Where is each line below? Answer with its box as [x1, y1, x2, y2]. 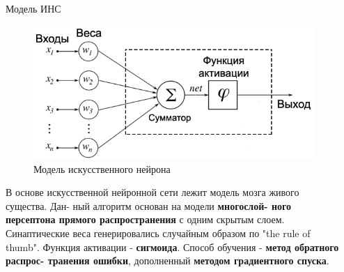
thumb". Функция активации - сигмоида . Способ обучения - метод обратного [6, 239, 339, 254]
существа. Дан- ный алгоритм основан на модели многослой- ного [6, 198, 292, 213]
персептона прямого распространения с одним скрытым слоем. [6, 212, 285, 227]
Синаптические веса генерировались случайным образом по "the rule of [6, 225, 311, 240]
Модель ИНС [6, 1, 61, 15]
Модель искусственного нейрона [33, 161, 171, 176]
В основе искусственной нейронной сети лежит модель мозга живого [6, 185, 299, 199]
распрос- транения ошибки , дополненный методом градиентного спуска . [6, 253, 329, 268]
